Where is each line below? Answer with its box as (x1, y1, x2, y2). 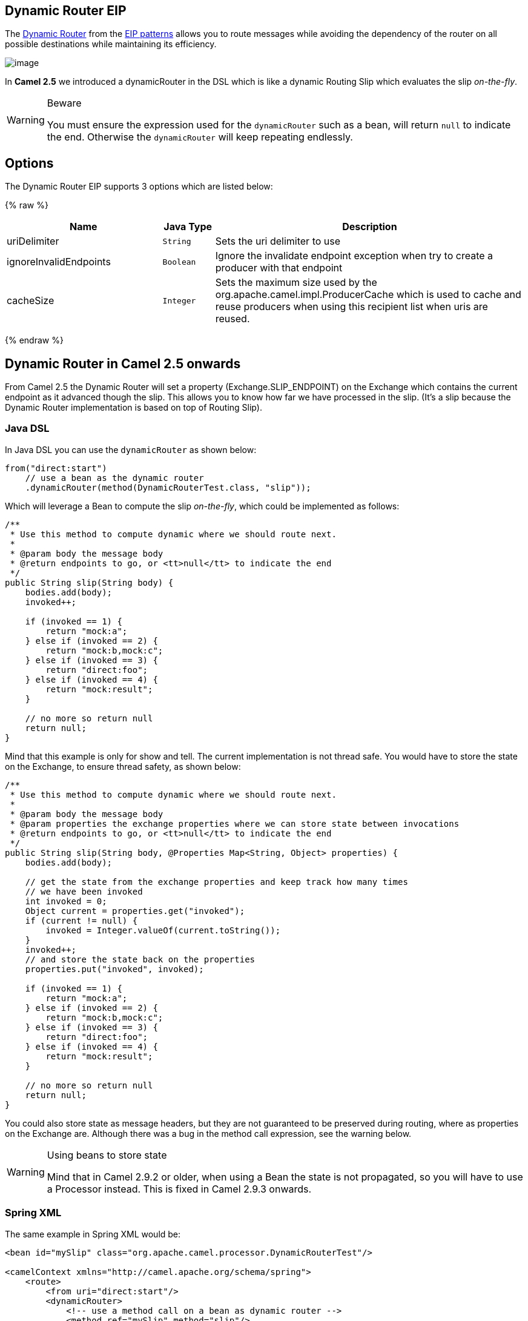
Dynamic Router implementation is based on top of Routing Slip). (5, 402, 262, 413)
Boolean (162, 257, 196, 267)
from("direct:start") (5, 463, 107, 473)
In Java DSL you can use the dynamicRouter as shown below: (5, 444, 257, 455)
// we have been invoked (25, 886, 143, 896)
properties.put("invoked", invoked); (25, 964, 204, 974)
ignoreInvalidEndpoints (7, 256, 111, 268)
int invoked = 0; (25, 896, 107, 906)
